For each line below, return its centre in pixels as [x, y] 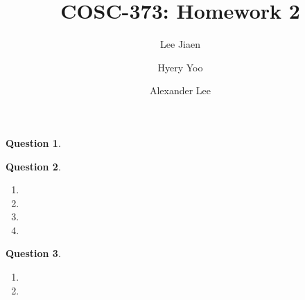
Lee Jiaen [180, 44]
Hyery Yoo [180, 67]
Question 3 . [33, 253]
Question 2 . [33, 166]
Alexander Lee [180, 90]
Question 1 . [33, 142]
